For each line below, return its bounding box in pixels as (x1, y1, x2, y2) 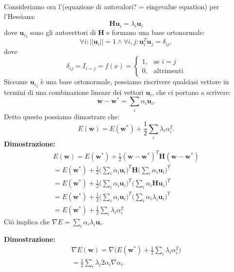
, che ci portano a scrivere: (152, 87, 231, 97)
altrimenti (153, 67, 184, 74)
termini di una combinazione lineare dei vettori (4, 87, 144, 97)
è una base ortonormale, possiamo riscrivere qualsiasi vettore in (40, 76, 229, 87)
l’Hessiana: (4, 11, 36, 21)
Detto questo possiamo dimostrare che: (4, 111, 119, 121)
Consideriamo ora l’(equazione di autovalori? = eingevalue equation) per (4, 1, 219, 11)
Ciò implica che (4, 216, 50, 226)
